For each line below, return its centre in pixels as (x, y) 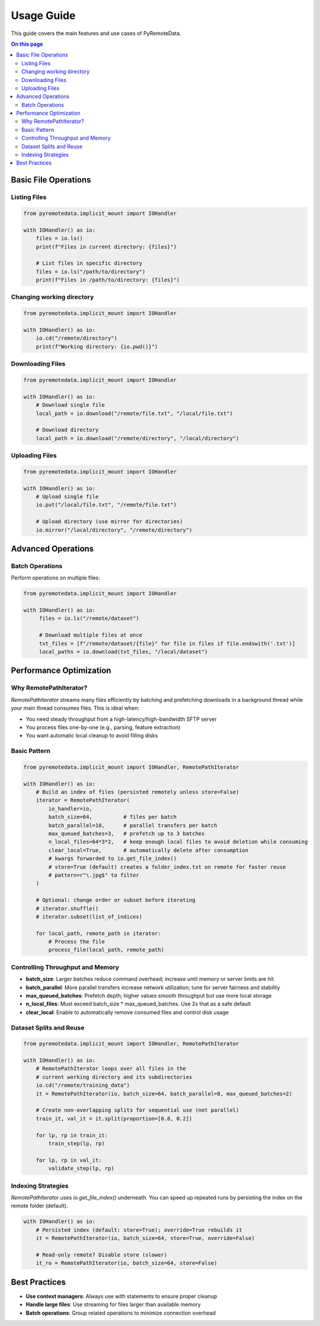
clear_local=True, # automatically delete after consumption (148, 850)
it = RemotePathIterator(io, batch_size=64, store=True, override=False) (145, 1238)
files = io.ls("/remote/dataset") (89, 618)
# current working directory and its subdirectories (114, 1077)
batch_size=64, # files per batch (113, 817)
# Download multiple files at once (90, 635)
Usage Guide (43, 15)
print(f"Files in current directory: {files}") (106, 247)
